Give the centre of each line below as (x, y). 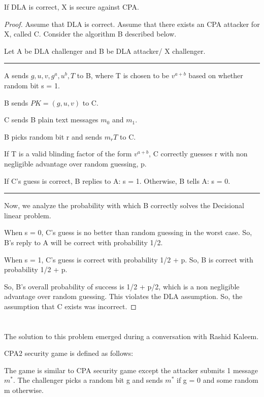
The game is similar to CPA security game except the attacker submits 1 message (131, 370)
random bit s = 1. (32, 85)
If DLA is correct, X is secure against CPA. (72, 7)
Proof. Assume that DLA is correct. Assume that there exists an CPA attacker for (132, 24)
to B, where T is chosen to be (123, 75)
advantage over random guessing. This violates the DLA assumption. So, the (123, 296)
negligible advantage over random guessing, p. (75, 163)
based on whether (216, 75)
